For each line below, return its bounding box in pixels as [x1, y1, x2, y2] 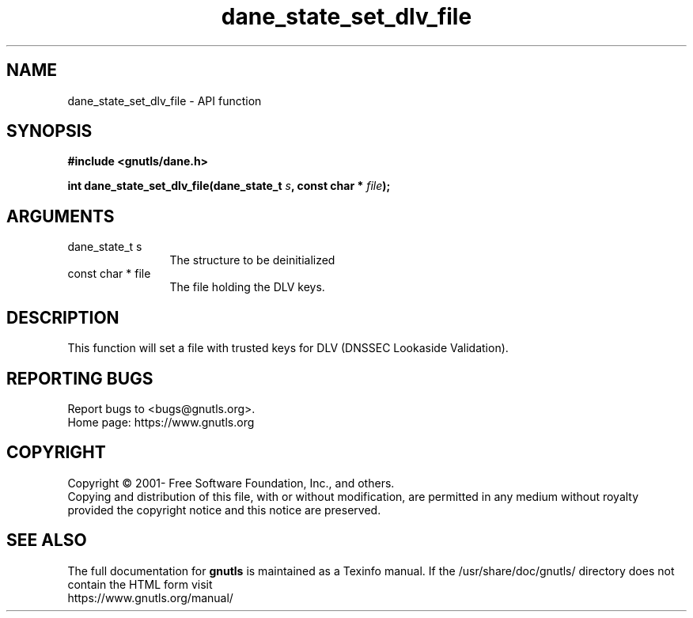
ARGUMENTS [6, 206, 115, 226]
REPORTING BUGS [6, 368, 153, 389]
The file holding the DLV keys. [169, 280, 325, 294]
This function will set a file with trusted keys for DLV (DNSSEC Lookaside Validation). [67, 341, 509, 355]
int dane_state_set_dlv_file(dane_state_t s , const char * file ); [67, 179, 391, 193]
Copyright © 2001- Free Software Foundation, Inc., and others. [67, 476, 395, 490]
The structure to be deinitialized [169, 253, 335, 267]
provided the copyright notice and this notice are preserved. [67, 502, 381, 517]
